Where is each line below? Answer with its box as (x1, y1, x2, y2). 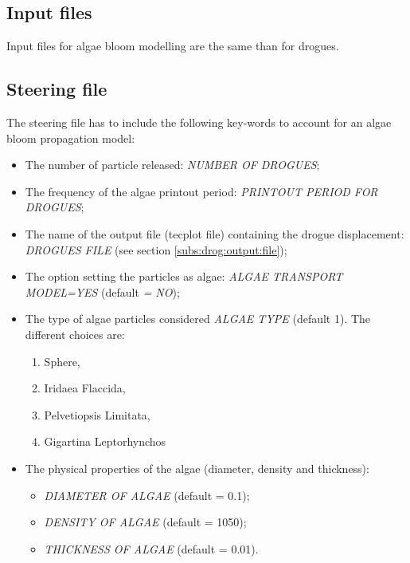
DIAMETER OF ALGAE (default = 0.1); (44, 486, 250, 503)
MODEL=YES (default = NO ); (25, 283, 180, 300)
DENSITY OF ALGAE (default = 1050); (44, 514, 247, 530)
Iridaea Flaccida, (44, 380, 126, 396)
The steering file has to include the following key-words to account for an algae (6, 114, 392, 130)
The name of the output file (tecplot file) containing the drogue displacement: (25, 225, 404, 242)
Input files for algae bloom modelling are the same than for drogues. (6, 37, 339, 54)
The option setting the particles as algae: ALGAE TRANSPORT (25, 268, 343, 285)
